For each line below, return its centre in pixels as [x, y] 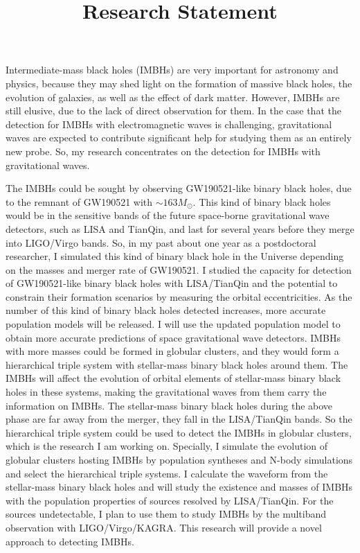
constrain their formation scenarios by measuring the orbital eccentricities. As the [179, 296]
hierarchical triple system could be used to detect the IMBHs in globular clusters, [179, 432]
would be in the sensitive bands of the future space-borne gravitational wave [168, 215]
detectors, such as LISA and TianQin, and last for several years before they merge [180, 228]
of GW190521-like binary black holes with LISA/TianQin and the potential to [172, 283]
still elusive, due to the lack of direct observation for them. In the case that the [173, 111]
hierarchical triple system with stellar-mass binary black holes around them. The [177, 364]
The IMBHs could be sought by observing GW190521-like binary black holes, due [179, 188]
